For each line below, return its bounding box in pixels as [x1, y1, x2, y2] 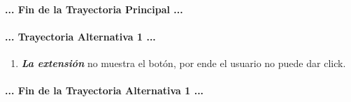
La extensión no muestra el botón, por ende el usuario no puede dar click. [21, 55, 346, 70]
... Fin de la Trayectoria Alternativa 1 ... [5, 83, 204, 98]
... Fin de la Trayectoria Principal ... [5, 1, 183, 16]
